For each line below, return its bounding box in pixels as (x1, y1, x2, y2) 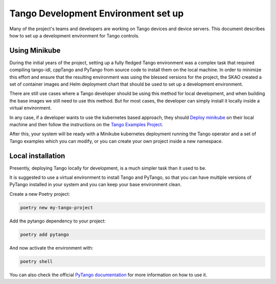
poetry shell (20, 258, 53, 264)
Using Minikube (9, 46, 61, 55)
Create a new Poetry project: (9, 191, 70, 197)
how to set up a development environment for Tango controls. (9, 32, 140, 38)
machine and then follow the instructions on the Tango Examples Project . (9, 121, 164, 128)
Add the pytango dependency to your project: (9, 218, 106, 224)
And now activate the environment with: (9, 245, 94, 251)
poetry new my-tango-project (20, 205, 94, 210)
